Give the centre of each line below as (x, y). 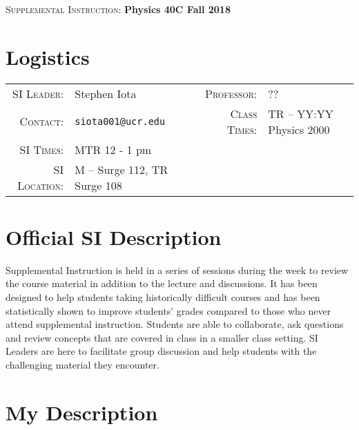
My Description (82, 412)
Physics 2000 (299, 129)
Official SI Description (114, 236)
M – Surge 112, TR (122, 169)
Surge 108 (98, 185)
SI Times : (42, 149)
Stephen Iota (106, 93)
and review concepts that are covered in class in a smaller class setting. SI (162, 337)
